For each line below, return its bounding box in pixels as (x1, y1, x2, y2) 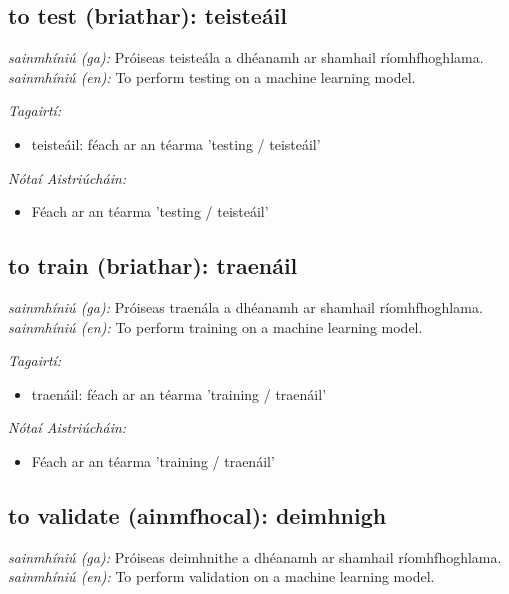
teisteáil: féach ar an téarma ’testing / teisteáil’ (31, 133, 321, 154)
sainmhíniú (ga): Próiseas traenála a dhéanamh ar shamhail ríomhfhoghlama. (8, 296, 483, 317)
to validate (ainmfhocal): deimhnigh (8, 499, 387, 530)
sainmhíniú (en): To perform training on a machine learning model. (8, 316, 423, 337)
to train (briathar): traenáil (8, 250, 298, 281)
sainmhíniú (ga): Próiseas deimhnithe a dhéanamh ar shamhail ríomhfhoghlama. (8, 546, 502, 567)
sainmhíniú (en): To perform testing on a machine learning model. (8, 66, 416, 87)
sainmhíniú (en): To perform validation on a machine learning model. (8, 566, 435, 587)
